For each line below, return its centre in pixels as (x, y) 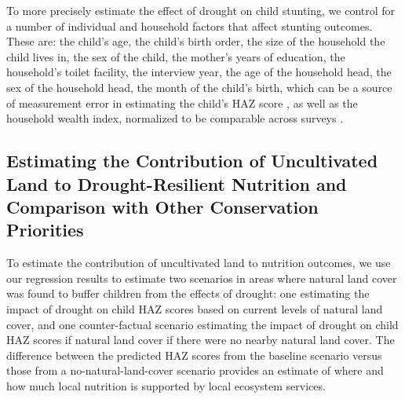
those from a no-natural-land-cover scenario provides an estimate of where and (195, 370)
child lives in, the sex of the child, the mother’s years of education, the (176, 56)
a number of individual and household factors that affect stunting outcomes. (190, 26)
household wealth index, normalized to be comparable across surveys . (175, 118)
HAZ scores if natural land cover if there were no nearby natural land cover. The (201, 340)
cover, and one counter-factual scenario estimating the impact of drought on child (202, 324)
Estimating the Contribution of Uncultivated (192, 161)
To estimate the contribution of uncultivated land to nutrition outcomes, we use (199, 263)
